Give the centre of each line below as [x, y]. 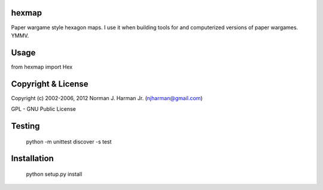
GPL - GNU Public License [43, 109]
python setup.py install [54, 174]
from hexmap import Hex [42, 67]
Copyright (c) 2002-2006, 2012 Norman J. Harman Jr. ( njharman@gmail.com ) [107, 98]
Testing [25, 126]
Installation [32, 159]
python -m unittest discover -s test [69, 141]
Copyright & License [50, 84]
